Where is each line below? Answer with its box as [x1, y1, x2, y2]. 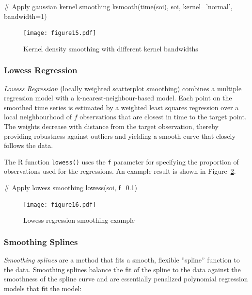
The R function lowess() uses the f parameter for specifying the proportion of [4, 156, 239, 166]
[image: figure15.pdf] [23, 30, 96, 37]
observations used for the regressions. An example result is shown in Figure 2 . [4, 166, 236, 176]
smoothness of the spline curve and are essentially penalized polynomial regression [4, 274, 248, 284]
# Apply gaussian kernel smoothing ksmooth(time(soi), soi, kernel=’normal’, [4, 1, 233, 11]
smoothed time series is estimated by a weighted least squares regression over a [4, 102, 239, 112]
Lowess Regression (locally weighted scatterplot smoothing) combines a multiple [4, 83, 242, 93]
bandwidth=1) [4, 11, 47, 21]
